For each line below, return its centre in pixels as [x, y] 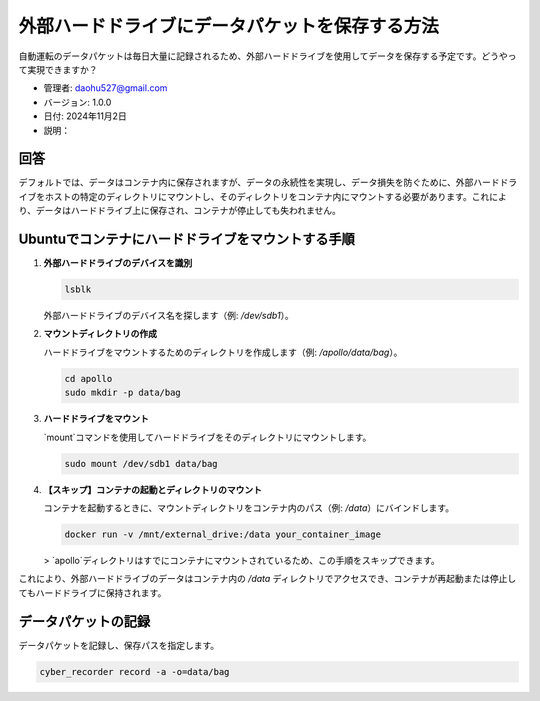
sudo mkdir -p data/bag [123, 393]
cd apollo [88, 378]
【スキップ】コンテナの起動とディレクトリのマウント [153, 489]
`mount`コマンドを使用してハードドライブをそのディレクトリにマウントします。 [207, 437]
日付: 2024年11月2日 [85, 116]
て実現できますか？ [58, 69]
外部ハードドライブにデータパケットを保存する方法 [229, 26]
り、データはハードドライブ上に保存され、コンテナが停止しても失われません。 [180, 211]
